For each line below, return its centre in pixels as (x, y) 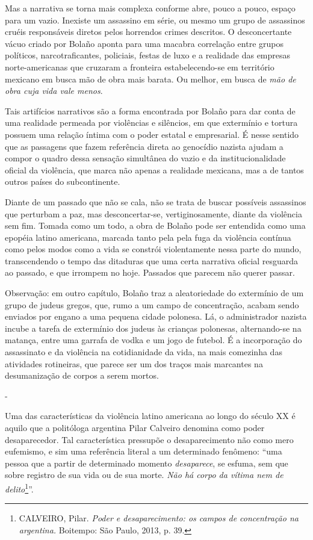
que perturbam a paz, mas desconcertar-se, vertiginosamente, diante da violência (153, 213)
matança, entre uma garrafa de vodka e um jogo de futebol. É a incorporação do (153, 340)
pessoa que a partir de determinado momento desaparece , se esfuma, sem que (147, 463)
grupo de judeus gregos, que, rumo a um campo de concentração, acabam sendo (152, 304)
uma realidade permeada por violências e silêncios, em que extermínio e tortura (151, 123)
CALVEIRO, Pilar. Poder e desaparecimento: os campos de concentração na (159, 518)
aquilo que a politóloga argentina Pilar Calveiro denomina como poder (135, 427)
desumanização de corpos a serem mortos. (82, 375)
